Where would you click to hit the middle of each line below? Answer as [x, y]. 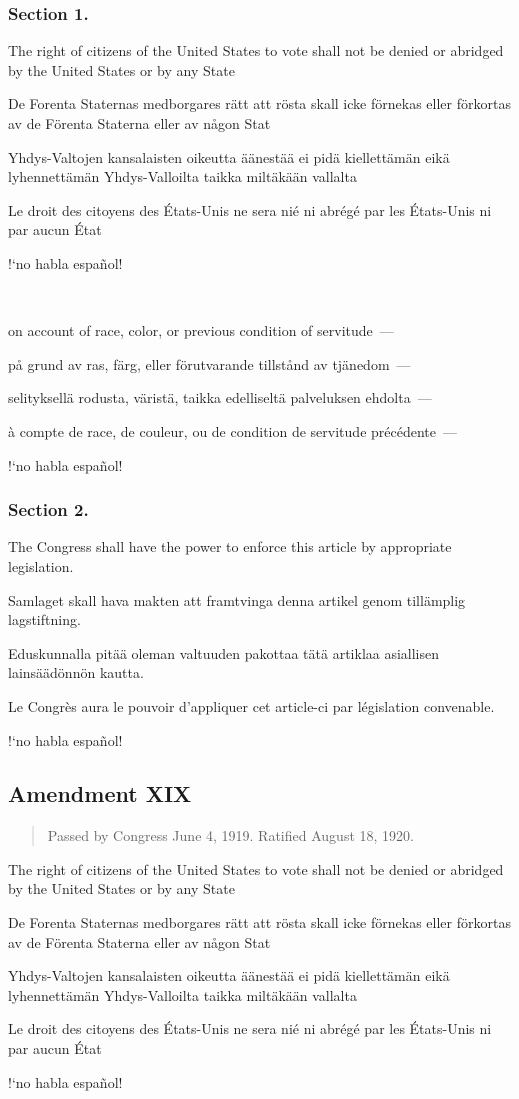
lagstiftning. [44, 619]
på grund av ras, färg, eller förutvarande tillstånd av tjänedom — [209, 363]
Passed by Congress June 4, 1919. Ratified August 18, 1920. [230, 835]
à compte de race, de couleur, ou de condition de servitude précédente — [232, 430]
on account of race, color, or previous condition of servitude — [201, 330]
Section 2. [48, 509]
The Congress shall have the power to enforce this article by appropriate [230, 546]
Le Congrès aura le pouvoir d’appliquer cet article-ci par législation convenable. [251, 705]
